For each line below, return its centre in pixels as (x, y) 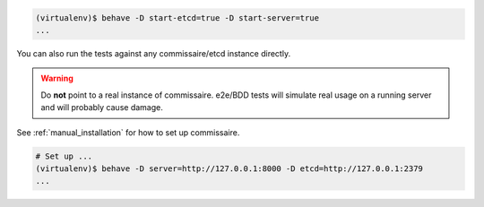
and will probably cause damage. (102, 108)
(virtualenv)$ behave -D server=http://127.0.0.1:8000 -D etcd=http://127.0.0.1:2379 (229, 168)
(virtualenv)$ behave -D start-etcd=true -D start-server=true (177, 17)
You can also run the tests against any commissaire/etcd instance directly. (154, 53)
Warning (57, 78)
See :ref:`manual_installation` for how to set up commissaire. (128, 132)
